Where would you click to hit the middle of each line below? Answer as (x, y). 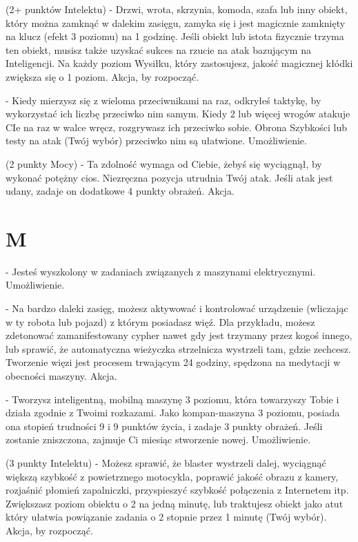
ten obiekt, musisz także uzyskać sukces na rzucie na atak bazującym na (158, 49)
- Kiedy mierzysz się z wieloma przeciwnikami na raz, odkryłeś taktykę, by (163, 100)
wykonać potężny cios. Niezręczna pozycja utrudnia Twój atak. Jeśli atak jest (169, 177)
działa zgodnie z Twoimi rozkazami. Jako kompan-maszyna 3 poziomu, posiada (173, 413)
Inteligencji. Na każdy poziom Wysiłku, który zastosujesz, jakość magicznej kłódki (179, 63)
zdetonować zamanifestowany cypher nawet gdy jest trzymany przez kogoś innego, (179, 335)
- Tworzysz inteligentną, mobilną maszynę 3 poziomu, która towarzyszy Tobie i (172, 399)
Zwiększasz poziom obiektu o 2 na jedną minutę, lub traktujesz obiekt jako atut (175, 503)
